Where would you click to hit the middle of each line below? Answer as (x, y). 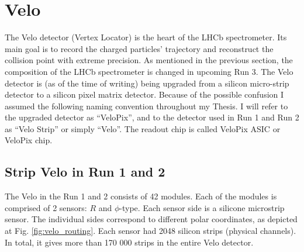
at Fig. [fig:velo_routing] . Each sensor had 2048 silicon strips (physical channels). (151, 231)
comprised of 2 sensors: (46, 207)
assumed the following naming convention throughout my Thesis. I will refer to (146, 106)
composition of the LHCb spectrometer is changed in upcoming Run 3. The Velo (149, 71)
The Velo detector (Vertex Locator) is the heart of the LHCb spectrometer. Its (146, 37)
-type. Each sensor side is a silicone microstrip (202, 207)
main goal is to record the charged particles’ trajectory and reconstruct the (139, 48)
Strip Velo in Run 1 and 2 (85, 172)
